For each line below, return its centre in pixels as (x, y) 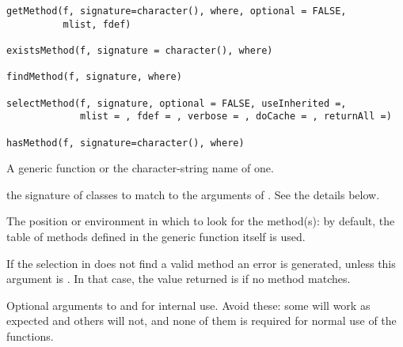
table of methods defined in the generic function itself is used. (156, 236)
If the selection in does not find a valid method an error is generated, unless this (201, 263)
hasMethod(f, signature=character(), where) (125, 143)
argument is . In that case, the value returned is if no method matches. (179, 279)
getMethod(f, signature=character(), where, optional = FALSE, (177, 11)
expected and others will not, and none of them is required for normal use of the (201, 321)
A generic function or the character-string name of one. (140, 168)
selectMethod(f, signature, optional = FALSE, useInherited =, (177, 103)
